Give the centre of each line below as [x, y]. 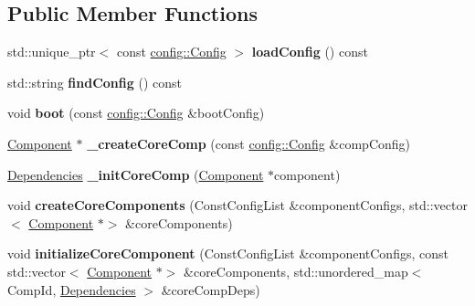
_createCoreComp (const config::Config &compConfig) [249, 143]
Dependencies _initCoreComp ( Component [136, 174]
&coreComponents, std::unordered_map [296, 271]
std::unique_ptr [52, 52]
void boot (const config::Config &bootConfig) [136, 113]
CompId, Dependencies [72, 289]
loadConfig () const [310, 52]
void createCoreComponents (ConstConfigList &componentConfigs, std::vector [237, 205]
